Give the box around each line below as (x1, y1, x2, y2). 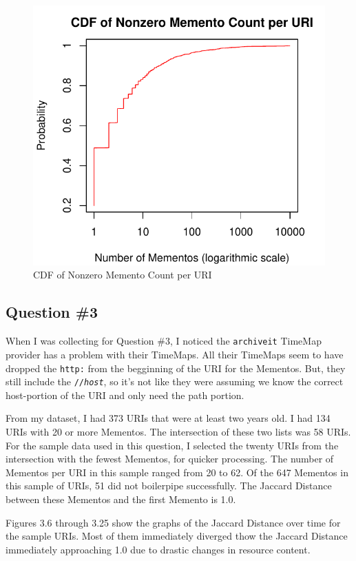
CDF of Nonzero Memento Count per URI (33, 267, 212, 282)
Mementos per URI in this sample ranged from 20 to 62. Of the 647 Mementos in (6, 465, 348, 479)
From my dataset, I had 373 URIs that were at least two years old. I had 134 (6, 411, 331, 425)
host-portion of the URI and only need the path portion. (6, 387, 244, 402)
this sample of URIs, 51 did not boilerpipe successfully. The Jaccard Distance (6, 478, 332, 493)
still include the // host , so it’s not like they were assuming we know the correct (6, 374, 344, 389)
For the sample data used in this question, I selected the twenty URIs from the (6, 438, 339, 452)
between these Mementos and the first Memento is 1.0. (6, 491, 236, 506)
